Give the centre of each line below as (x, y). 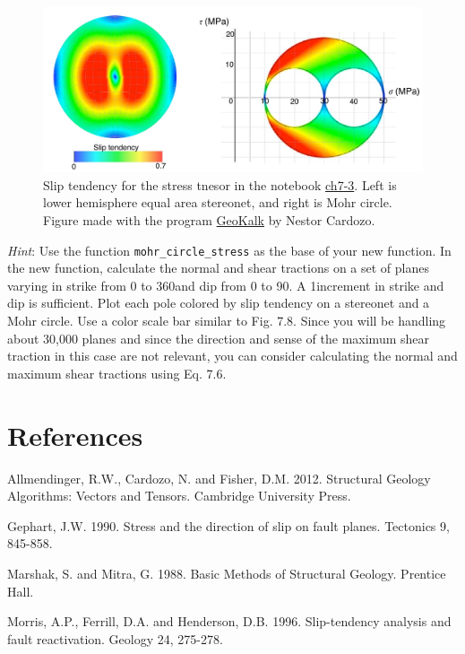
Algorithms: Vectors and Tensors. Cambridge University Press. (179, 496)
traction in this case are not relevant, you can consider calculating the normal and (232, 356)
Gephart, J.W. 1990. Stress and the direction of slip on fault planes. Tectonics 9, (228, 525)
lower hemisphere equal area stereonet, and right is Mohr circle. (218, 202)
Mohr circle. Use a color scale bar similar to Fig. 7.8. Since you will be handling (227, 321)
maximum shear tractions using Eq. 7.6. (117, 373)
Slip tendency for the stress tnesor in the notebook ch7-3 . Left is (220, 184)
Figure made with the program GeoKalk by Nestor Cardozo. (209, 220)
